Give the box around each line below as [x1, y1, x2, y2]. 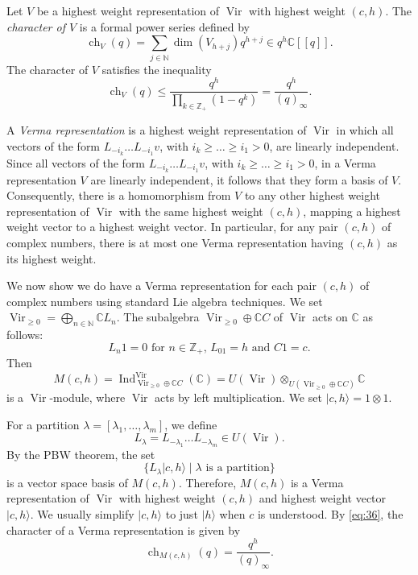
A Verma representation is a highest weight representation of [6, 122, 307, 139]
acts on [312, 308, 348, 325]
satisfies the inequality [101, 60, 212, 77]
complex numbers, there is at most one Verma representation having [6, 234, 344, 250]
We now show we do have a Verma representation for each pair [6, 277, 317, 294]
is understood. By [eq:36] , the [257, 505, 404, 522]
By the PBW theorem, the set [6, 445, 155, 462]
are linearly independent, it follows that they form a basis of [90, 171, 388, 188]
